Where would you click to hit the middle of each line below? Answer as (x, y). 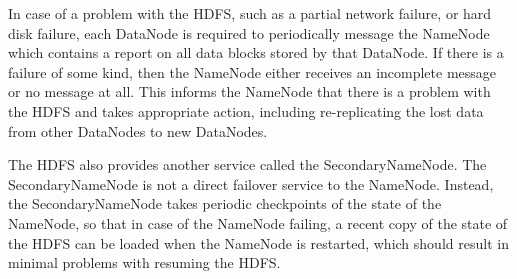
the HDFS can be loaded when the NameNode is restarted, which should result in (258, 242)
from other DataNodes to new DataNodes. (138, 130)
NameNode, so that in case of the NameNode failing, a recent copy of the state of (258, 222)
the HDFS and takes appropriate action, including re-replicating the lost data (246, 110)
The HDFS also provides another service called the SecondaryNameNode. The (247, 164)
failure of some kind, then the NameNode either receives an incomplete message (252, 71)
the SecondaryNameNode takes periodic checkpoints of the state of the (225, 203)
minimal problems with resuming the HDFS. (144, 262)
